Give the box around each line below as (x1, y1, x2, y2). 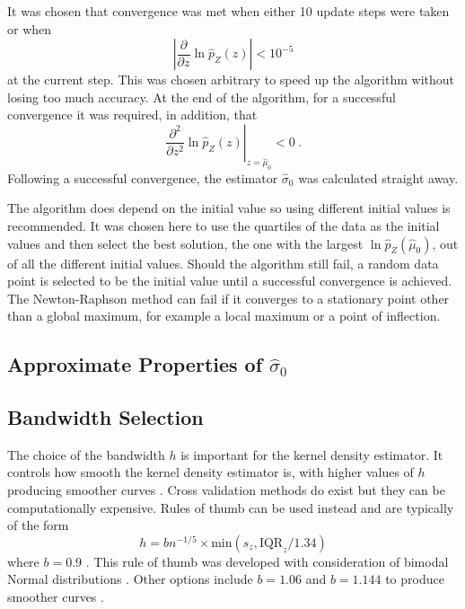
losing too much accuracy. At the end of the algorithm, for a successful (7, 87, 396, 106)
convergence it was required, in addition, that (7, 105, 258, 124)
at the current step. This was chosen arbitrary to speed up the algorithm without (7, 70, 455, 89)
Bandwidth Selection (7, 403, 204, 431)
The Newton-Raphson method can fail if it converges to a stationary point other (7, 288, 450, 307)
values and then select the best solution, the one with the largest (7, 234, 364, 252)
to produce (385, 569, 444, 588)
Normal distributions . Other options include (7, 569, 253, 588)
